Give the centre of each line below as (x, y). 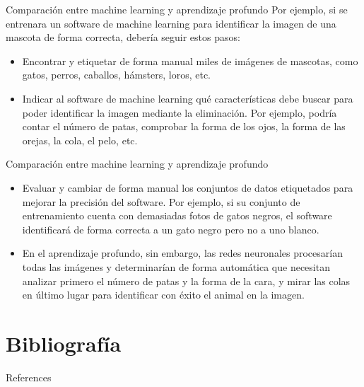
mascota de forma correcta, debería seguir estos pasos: (123, 37)
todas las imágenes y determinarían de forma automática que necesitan (176, 266)
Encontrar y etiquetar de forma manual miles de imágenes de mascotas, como (190, 60)
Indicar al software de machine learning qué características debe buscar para (188, 98)
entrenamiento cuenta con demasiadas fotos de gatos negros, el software (177, 215)
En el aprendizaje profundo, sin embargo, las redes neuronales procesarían (182, 253)
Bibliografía (64, 343)
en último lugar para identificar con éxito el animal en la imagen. (163, 295)
